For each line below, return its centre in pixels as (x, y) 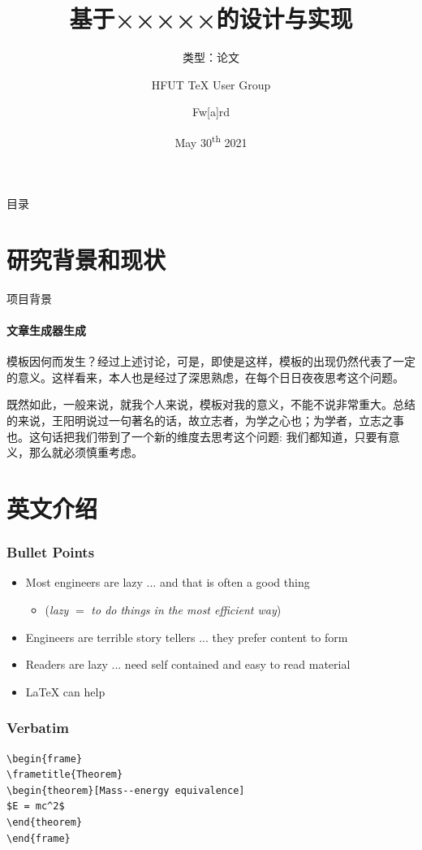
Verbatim (38, 728)
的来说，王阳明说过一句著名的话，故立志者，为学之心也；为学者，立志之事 (205, 421)
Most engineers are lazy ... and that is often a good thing (168, 582)
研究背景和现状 (86, 259)
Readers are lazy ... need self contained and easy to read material (188, 664)
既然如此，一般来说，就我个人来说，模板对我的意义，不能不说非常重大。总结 (211, 404)
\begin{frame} (45, 759)
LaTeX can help (65, 691)
